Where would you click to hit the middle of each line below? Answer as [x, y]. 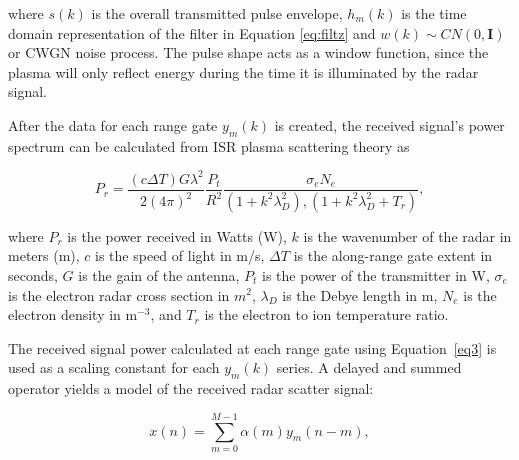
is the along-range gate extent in [393, 255]
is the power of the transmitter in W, [376, 274]
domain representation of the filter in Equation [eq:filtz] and [192, 32]
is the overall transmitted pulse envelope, [217, 13]
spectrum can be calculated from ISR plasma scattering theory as [209, 145]
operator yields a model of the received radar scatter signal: [191, 388]
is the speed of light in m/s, [180, 255]
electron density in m [73, 314]
